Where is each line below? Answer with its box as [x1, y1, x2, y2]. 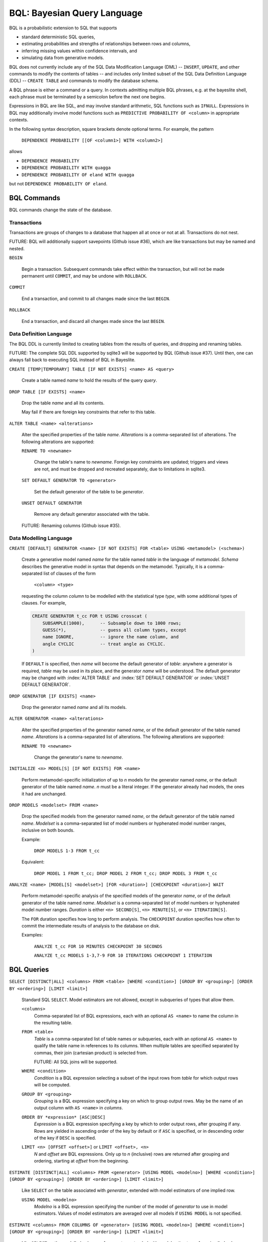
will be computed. [34, 1082, 70, 1088]
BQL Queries [9, 965, 49, 974]
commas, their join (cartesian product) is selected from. [34, 1050, 148, 1056]
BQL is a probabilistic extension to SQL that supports [9, 25, 117, 31]
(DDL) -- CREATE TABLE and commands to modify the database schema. [9, 78, 159, 84]
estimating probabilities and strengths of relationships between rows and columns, [21, 41, 191, 47]
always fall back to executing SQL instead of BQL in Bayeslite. [9, 357, 136, 363]
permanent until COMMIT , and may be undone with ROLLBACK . [21, 273, 147, 279]
